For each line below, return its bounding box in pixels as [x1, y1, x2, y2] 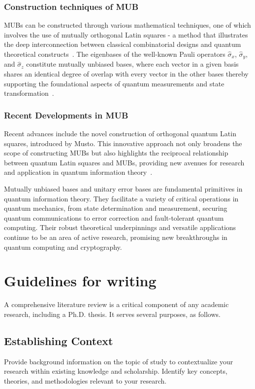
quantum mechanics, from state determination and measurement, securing [4, 203, 227, 213]
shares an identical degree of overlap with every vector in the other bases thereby [4, 69, 249, 79]
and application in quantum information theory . [4, 167, 153, 177]
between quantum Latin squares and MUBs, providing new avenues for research [4, 157, 245, 167]
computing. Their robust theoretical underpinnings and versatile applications [4, 222, 236, 233]
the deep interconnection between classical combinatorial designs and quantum [4, 39, 241, 49]
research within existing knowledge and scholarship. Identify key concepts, [4, 366, 227, 376]
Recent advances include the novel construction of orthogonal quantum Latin [4, 128, 236, 139]
